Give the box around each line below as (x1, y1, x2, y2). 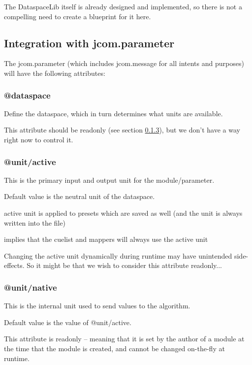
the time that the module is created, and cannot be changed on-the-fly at (4, 343, 225, 353)
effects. (4, 260, 25, 270)
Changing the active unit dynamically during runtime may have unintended (4, 250, 232, 261)
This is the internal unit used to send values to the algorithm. (4, 300, 190, 311)
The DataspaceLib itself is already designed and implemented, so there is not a (4, 1, 242, 11)
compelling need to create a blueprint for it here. (4, 11, 151, 21)
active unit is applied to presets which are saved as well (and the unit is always (4, 207, 243, 218)
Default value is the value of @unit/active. (4, 317, 131, 327)
